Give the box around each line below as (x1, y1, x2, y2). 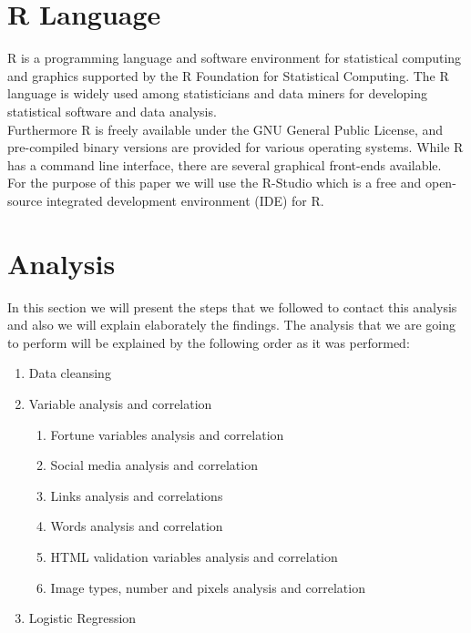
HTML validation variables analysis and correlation (50, 546, 338, 566)
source (7, 190, 43, 209)
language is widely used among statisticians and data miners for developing (7, 84, 427, 103)
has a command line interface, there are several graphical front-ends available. (7, 155, 442, 174)
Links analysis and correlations (50, 485, 223, 505)
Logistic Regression (28, 608, 137, 628)
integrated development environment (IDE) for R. (46, 190, 324, 209)
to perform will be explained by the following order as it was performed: (7, 332, 410, 352)
